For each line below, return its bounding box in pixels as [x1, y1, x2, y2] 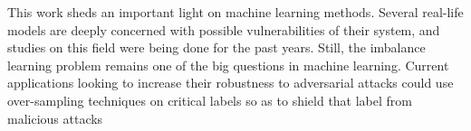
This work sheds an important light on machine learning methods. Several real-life [7, 3, 464, 21]
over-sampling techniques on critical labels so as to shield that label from [7, 90, 413, 109]
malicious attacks [7, 108, 103, 127]
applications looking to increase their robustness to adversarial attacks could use [7, 73, 454, 92]
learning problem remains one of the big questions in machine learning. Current [7, 55, 449, 74]
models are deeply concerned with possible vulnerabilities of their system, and [7, 20, 440, 39]
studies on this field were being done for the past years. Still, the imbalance [7, 38, 426, 57]
